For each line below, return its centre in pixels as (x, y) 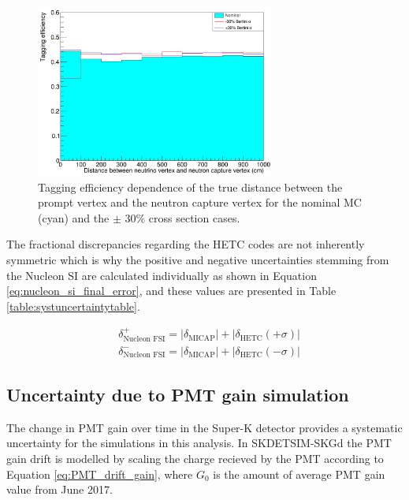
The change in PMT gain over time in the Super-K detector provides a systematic (204, 427)
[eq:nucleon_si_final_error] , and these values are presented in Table (171, 291)
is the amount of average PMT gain (299, 474)
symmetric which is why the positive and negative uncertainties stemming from (198, 260)
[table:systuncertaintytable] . (73, 306)
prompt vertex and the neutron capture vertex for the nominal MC (200, 202)
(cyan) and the (74, 217)
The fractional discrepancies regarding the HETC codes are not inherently (186, 244)
